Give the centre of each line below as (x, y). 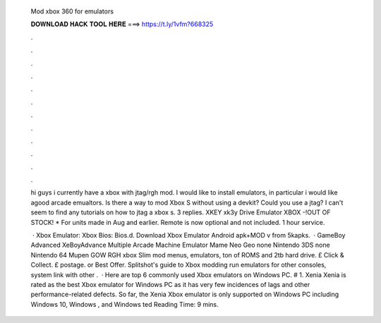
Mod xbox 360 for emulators (72, 11)
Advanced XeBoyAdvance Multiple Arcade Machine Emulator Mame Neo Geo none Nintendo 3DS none (181, 245)
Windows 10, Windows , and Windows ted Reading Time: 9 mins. (125, 304)
